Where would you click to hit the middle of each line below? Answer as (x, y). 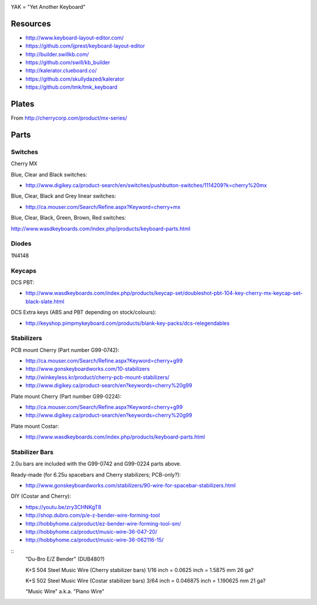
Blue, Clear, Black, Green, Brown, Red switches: (68, 218)
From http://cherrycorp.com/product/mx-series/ (69, 118)
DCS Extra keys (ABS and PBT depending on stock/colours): (84, 313)
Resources (31, 24)
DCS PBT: (23, 282)
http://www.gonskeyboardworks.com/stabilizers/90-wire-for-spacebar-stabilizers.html (131, 486)
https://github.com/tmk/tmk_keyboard (71, 87)
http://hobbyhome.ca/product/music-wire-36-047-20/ (92, 532)
